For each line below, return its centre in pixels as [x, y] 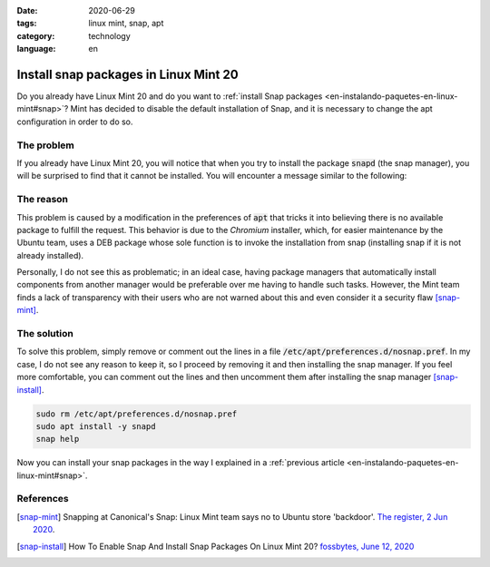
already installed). [50, 255]
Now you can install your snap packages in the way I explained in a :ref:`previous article [181, 463]
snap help [58, 439]
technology [109, 35]
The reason [42, 200]
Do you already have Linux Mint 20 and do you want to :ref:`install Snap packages [170, 96]
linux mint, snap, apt [126, 24]
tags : [27, 24]
